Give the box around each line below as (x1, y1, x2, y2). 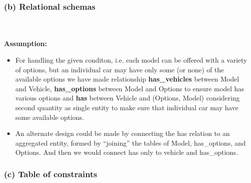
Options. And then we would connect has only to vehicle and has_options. (15, 147, 238, 157)
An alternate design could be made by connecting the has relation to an (15, 128, 230, 138)
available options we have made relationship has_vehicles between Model (15, 74, 239, 84)
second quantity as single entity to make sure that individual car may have (15, 102, 238, 112)
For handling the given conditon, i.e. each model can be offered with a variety (15, 55, 247, 65)
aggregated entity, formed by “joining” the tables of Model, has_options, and (15, 137, 246, 148)
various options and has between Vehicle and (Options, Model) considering (15, 93, 240, 103)
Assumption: (4, 38, 47, 49)
